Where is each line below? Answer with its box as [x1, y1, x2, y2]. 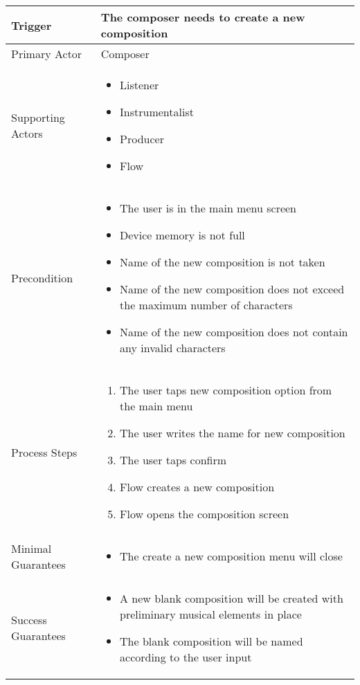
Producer [120, 131, 164, 147]
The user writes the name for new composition [120, 425, 345, 441]
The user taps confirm [120, 452, 227, 468]
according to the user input [120, 649, 252, 665]
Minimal [11, 540, 52, 556]
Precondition [11, 270, 73, 286]
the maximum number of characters [120, 297, 293, 313]
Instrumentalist [120, 104, 194, 120]
